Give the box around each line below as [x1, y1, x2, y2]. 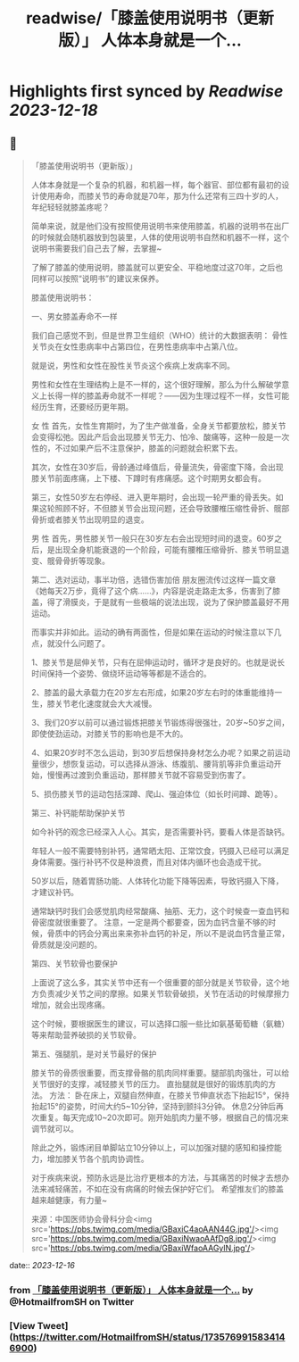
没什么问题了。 [54, 638, 110, 648]
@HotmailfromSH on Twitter [9, 1295, 135, 1308]
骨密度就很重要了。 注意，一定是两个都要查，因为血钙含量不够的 [30, 917, 269, 927]
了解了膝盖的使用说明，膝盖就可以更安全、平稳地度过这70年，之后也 [30, 262, 284, 272]
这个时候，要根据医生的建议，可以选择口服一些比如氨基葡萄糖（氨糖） [30, 1018, 290, 1029]
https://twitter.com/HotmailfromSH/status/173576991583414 [12, 1331, 286, 1343]
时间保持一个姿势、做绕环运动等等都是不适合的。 [30, 669, 212, 678]
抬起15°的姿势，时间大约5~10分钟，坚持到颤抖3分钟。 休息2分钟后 [30, 1101, 277, 1111]
